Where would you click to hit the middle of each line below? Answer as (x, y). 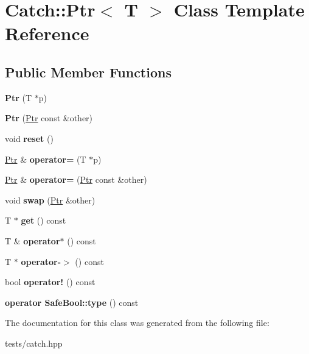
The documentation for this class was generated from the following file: (137, 323)
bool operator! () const (50, 282)
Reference (47, 33)
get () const (43, 220)
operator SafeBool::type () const (72, 302)
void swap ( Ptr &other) (50, 200)
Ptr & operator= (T (46, 159)
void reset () (29, 138)
